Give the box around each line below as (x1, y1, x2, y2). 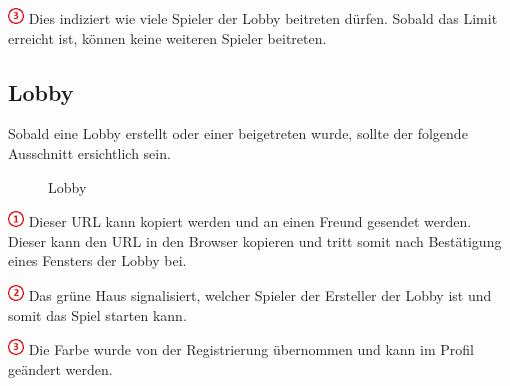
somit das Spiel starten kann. (8, 304, 187, 325)
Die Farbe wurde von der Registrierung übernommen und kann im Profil (28, 339, 474, 360)
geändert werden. (8, 358, 113, 379)
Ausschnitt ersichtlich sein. (8, 142, 171, 163)
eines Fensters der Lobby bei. (8, 250, 187, 271)
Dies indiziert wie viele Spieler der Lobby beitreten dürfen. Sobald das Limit (28, 8, 498, 28)
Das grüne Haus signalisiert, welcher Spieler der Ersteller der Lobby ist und (28, 284, 492, 305)
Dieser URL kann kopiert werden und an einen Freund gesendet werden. (28, 211, 472, 232)
